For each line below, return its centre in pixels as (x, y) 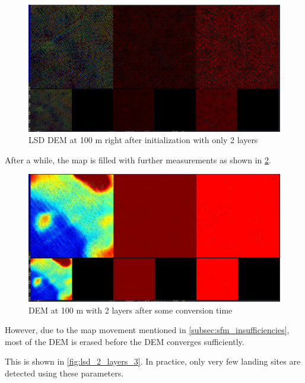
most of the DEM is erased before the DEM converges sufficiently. (125, 341)
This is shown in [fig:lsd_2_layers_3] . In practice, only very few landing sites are (153, 361)
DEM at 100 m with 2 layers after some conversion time (131, 310)
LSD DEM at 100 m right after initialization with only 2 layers (143, 140)
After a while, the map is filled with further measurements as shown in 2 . (138, 159)
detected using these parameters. (64, 373)
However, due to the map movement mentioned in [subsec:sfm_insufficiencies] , (147, 330)
